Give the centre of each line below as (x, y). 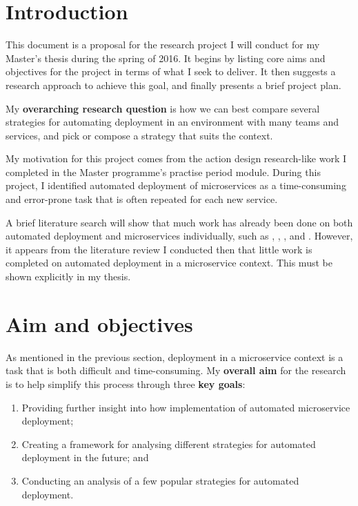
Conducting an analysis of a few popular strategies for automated (160, 480)
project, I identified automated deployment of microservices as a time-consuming (176, 185)
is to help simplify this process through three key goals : (126, 383)
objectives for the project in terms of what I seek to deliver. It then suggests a (171, 71)
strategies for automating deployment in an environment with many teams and (172, 122)
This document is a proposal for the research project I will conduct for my (163, 45)
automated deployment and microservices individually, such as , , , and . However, (179, 236)
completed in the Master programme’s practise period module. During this (163, 172)
